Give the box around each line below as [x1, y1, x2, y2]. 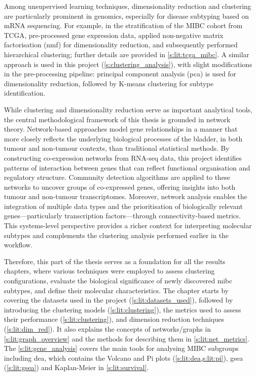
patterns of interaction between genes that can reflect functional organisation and [4, 162, 250, 172]
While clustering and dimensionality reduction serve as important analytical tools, [4, 104, 253, 114]
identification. [4, 88, 45, 98]
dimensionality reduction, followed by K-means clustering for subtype [4, 78, 214, 88]
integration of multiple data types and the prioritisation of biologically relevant [4, 201, 243, 211]
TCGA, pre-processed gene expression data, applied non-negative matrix [4, 30, 223, 40]
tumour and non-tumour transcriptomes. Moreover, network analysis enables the [4, 191, 248, 202]
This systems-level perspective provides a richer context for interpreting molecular [4, 220, 252, 231]
